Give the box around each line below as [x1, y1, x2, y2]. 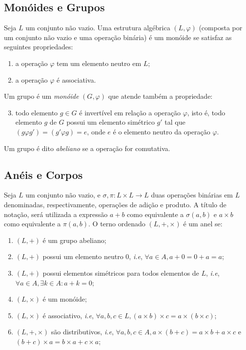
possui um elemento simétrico [66, 117, 155, 127]
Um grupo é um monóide [4, 91, 79, 101]
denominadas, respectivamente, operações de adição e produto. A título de [4, 199, 226, 209]
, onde [87, 126, 105, 136]
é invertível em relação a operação [79, 107, 181, 117]
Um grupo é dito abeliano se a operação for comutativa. [4, 143, 170, 153]
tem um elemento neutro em [57, 58, 142, 68]
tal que [164, 117, 185, 127]
